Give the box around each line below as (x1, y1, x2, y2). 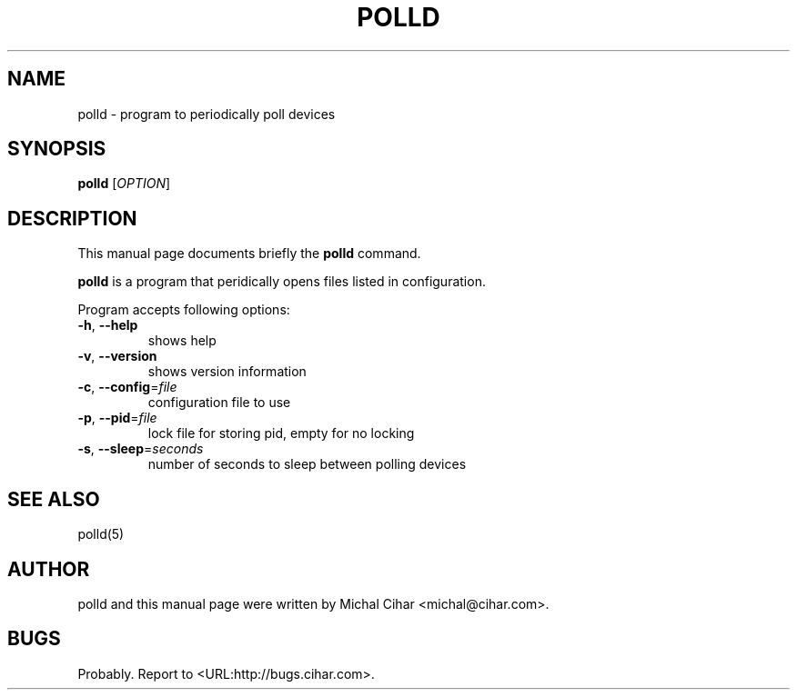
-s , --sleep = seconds (77, 441, 204, 457)
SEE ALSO (7, 487, 100, 511)
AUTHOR (7, 557, 90, 581)
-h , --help (77, 317, 138, 334)
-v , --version (77, 348, 157, 364)
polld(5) (77, 526, 125, 543)
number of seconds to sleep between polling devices (147, 456, 467, 473)
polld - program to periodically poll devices (77, 105, 336, 122)
